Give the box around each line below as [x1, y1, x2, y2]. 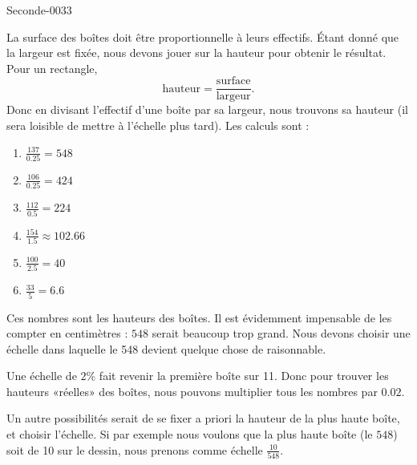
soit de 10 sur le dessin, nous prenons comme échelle [6, 441, 263, 458]
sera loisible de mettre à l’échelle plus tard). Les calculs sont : [6, 117, 310, 134]
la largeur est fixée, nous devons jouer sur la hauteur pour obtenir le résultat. [6, 44, 387, 61]
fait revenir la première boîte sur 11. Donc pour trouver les [99, 367, 389, 384]
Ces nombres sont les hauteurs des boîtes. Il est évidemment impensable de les [6, 309, 392, 325]
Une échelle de [6, 367, 77, 384]
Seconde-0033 [6, 2, 72, 18]
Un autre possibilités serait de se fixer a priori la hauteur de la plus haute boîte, [6, 410, 400, 427]
